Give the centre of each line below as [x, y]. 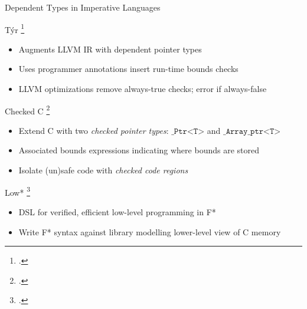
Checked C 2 [27, 110]
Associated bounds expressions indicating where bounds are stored [139, 150]
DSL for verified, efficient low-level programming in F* [117, 211]
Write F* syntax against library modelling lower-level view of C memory [150, 231]
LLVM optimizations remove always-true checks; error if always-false [143, 89]
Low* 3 [17, 191]
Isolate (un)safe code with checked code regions [103, 170]
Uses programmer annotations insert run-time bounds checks [128, 69]
